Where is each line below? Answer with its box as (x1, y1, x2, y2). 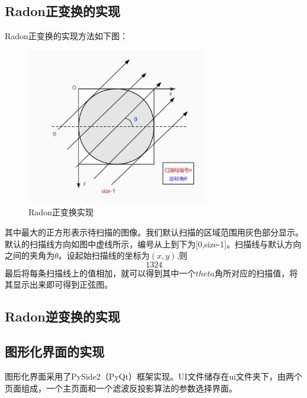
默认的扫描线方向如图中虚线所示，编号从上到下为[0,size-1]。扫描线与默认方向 (5, 237, 302, 250)
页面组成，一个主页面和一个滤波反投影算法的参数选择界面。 (5, 381, 237, 394)
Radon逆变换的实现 (5, 307, 120, 326)
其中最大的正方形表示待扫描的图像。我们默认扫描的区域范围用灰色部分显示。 (5, 226, 303, 238)
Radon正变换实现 (28, 206, 94, 218)
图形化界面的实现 (5, 342, 104, 361)
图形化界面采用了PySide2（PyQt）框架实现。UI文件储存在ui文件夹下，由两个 (5, 370, 303, 383)
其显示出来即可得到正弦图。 (5, 278, 113, 291)
